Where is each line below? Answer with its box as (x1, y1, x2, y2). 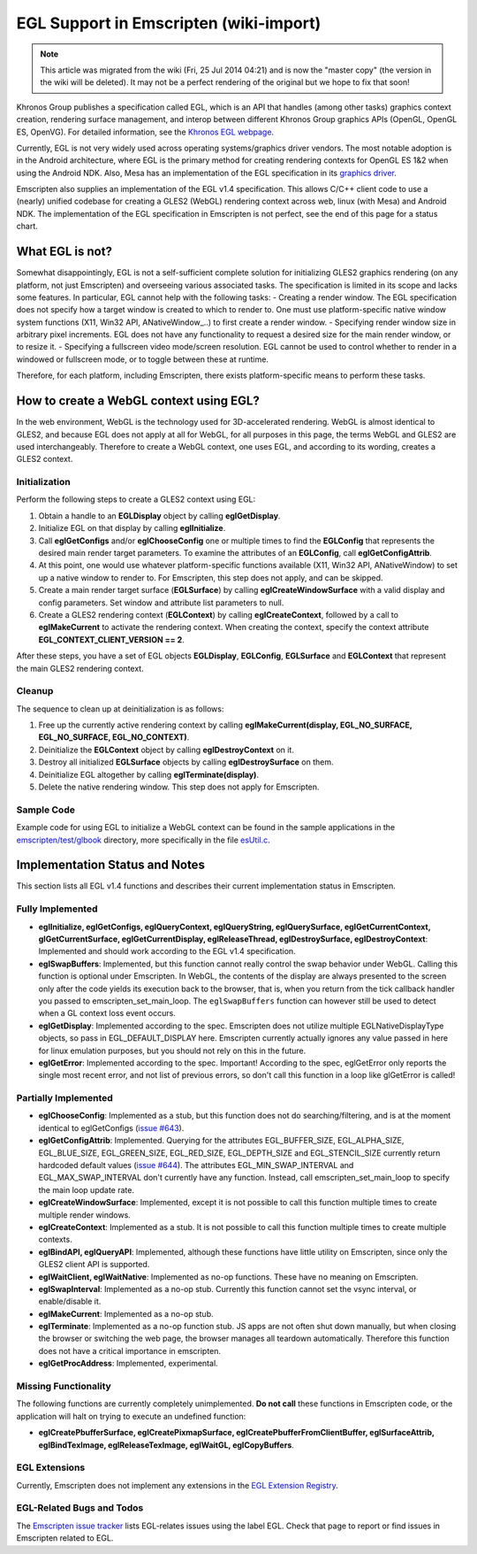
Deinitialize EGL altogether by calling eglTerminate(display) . (38, 769, 260, 780)
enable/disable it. (38, 1296, 102, 1307)
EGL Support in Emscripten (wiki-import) (16, 13, 322, 33)
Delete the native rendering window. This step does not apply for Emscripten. (38, 781, 320, 792)
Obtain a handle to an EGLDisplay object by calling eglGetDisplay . (38, 510, 281, 521)
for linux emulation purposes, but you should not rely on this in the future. (38, 1045, 307, 1056)
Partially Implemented (16, 1092, 114, 1104)
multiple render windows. (38, 1209, 132, 1220)
